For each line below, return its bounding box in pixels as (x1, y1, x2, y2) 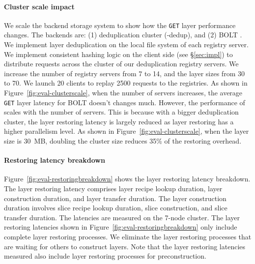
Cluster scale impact (4, 1, 75, 11)
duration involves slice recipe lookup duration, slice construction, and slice (4, 203, 227, 213)
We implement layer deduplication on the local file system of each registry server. (4, 39, 249, 50)
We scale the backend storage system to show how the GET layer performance (4, 20, 236, 30)
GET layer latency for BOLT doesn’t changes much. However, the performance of (4, 97, 245, 107)
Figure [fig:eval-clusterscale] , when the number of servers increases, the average (4, 88, 243, 98)
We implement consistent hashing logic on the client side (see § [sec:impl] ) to (4, 49, 233, 59)
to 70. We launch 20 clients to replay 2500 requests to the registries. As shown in (4, 78, 248, 88)
